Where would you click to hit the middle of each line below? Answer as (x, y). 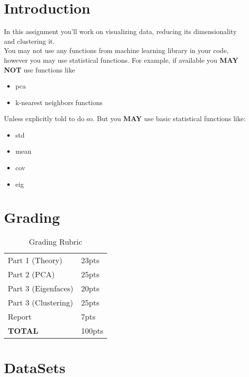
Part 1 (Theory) (35, 260)
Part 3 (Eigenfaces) (41, 288)
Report (20, 317)
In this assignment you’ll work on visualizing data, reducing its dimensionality (120, 31)
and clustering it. (29, 41)
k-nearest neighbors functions (59, 102)
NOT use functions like (40, 69)
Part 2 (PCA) (31, 274)
